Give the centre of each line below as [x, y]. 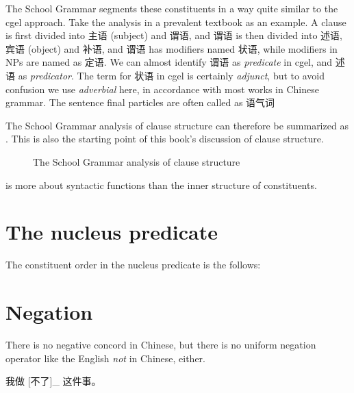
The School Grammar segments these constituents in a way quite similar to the [172, 8]
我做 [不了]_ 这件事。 [53, 381]
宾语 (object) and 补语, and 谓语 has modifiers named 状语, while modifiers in [172, 48]
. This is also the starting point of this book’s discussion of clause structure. [165, 139]
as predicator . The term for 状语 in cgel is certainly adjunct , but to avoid [171, 75]
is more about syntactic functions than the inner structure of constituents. [161, 185]
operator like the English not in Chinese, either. [105, 358]
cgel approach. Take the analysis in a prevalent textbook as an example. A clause [176, 22]
